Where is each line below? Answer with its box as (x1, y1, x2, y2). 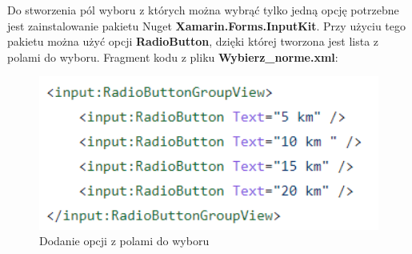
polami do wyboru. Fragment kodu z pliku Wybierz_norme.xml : (7, 48, 338, 65)
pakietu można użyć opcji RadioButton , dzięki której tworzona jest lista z (7, 33, 379, 50)
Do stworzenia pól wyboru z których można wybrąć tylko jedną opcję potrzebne (7, 2, 399, 18)
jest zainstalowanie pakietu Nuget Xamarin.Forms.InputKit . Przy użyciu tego (7, 17, 406, 34)
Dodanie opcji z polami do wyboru (39, 232, 210, 249)
